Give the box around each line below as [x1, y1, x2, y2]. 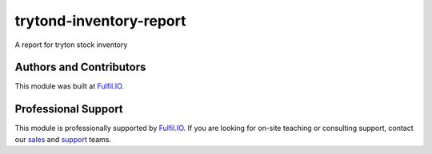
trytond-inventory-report [14, 12, 186, 30]
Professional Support [14, 102, 123, 116]
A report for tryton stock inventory [14, 40, 128, 49]
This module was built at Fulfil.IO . [14, 81, 124, 91]
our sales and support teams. [14, 134, 112, 144]
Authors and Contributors [14, 61, 146, 74]
